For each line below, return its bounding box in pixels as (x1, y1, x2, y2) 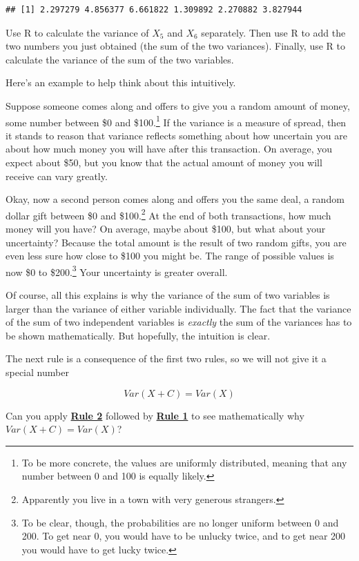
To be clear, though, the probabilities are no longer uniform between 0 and (21, 515, 339, 529)
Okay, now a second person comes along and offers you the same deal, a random (6, 192, 345, 206)
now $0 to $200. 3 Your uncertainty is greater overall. (6, 262, 228, 279)
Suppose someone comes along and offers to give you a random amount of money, (6, 98, 350, 112)
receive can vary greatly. (6, 168, 108, 183)
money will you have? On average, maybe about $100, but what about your (6, 222, 326, 236)
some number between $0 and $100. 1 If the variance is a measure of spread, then (6, 112, 347, 129)
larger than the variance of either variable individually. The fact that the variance (6, 301, 351, 315)
